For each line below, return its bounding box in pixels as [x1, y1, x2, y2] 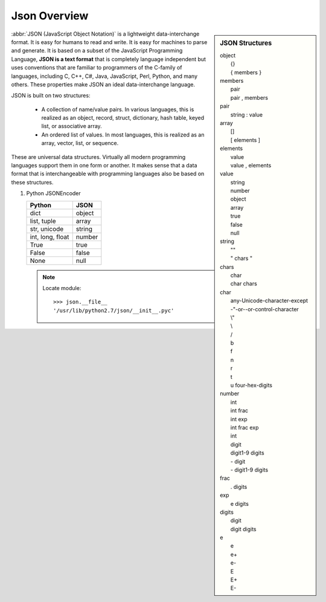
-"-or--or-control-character [230, 305, 299, 312]
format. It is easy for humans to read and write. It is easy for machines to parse [11, 38, 208, 45]
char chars [230, 280, 258, 287]
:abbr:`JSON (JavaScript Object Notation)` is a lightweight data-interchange [11, 30, 200, 37]
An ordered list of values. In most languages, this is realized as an [41, 131, 205, 138]
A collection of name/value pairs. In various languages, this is [41, 106, 194, 113]
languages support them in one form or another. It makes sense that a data [11, 162, 197, 169]
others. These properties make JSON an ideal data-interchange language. [11, 80, 196, 88]
